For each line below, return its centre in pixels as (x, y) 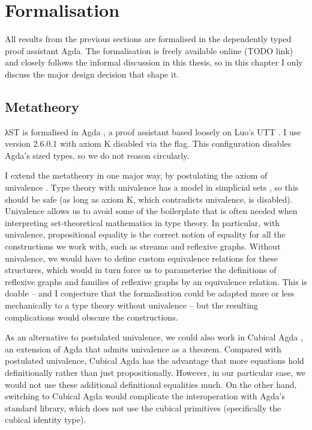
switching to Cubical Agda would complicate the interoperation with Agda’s (145, 396)
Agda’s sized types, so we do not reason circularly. (97, 155)
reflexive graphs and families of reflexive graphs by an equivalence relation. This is (156, 281)
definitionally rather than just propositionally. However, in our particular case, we (155, 372)
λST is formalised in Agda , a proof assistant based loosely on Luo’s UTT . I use (153, 131)
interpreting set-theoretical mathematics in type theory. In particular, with (142, 222)
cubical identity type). (46, 419)
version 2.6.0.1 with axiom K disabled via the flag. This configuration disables (148, 143)
